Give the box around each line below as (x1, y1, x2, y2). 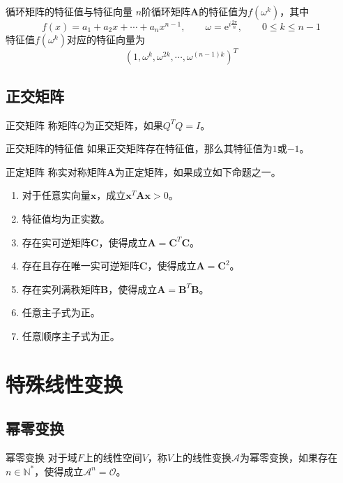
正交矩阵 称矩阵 (6, 117, 77, 132)
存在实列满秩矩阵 (22, 281, 100, 296)
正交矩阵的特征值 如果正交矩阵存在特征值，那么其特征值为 (6, 141, 273, 156)
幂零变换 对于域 (6, 450, 77, 465)
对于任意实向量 (22, 188, 91, 202)
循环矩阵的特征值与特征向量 (6, 4, 132, 18)
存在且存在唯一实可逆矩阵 (22, 258, 139, 273)
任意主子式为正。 (22, 305, 100, 320)
